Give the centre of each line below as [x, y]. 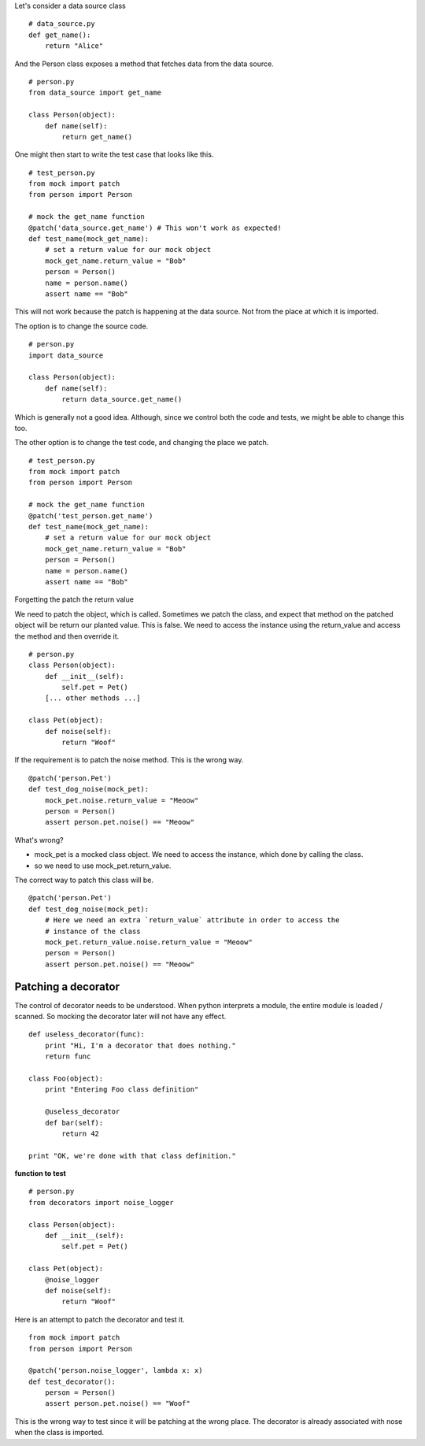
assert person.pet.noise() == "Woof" [117, 1403]
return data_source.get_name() [122, 399]
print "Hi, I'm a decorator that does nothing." [140, 1045]
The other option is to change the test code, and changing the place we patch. [142, 443]
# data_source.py [62, 24]
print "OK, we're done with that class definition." [132, 1155]
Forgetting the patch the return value [74, 599]
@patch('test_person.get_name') [91, 515]
